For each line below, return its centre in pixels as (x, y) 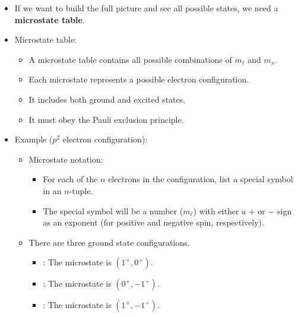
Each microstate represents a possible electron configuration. (139, 79)
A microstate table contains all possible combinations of (130, 59)
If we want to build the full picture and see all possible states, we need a (146, 8)
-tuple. (81, 190)
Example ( (34, 139)
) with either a (220, 210)
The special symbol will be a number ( (113, 210)
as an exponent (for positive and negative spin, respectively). (153, 222)
